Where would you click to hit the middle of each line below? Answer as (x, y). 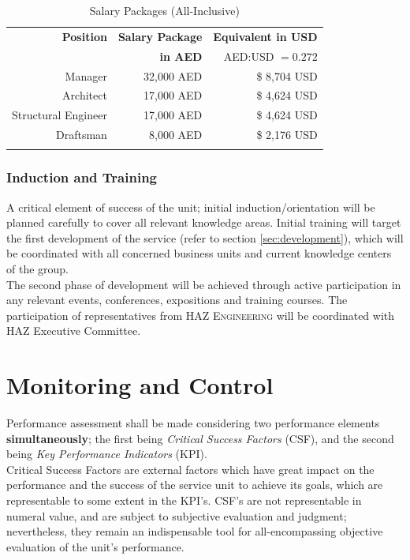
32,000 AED (173, 75)
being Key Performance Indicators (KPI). (107, 454)
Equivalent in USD (265, 36)
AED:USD (249, 56)
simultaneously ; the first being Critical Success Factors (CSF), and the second (200, 438)
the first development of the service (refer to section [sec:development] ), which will (205, 237)
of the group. (38, 269)
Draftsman (82, 135)
